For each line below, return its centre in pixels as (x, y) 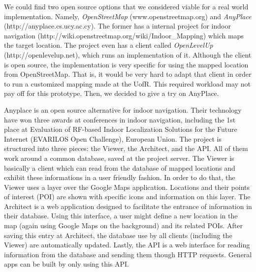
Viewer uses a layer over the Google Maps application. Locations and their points (127, 187)
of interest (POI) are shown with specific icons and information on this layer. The (127, 196)
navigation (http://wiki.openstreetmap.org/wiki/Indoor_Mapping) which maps (124, 35)
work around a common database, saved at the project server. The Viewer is (119, 158)
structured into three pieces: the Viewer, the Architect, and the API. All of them (126, 148)
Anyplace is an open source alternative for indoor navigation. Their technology (123, 109)
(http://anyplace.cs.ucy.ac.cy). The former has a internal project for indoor (117, 26)
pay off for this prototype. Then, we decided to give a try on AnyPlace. (112, 93)
